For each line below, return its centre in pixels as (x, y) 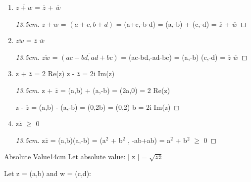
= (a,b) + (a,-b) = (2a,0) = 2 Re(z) (115, 90)
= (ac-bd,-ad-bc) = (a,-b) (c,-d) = (173, 57)
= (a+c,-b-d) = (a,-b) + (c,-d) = (166, 23)
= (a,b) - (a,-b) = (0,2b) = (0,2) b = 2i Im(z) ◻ (105, 107)
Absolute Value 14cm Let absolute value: (65, 157)
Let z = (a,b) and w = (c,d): (48, 173)
